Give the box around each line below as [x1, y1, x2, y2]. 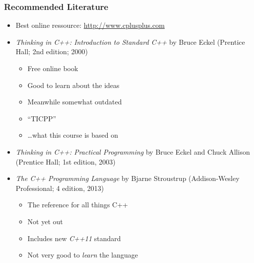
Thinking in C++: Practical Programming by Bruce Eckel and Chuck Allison [15, 146, 250, 157]
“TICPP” [27, 113, 57, 123]
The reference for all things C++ [27, 199, 128, 210]
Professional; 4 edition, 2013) [15, 182, 104, 193]
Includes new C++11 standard [27, 233, 121, 243]
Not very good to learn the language [27, 250, 138, 260]
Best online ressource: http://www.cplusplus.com [15, 20, 165, 30]
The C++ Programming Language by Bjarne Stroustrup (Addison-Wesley [15, 173, 240, 183]
